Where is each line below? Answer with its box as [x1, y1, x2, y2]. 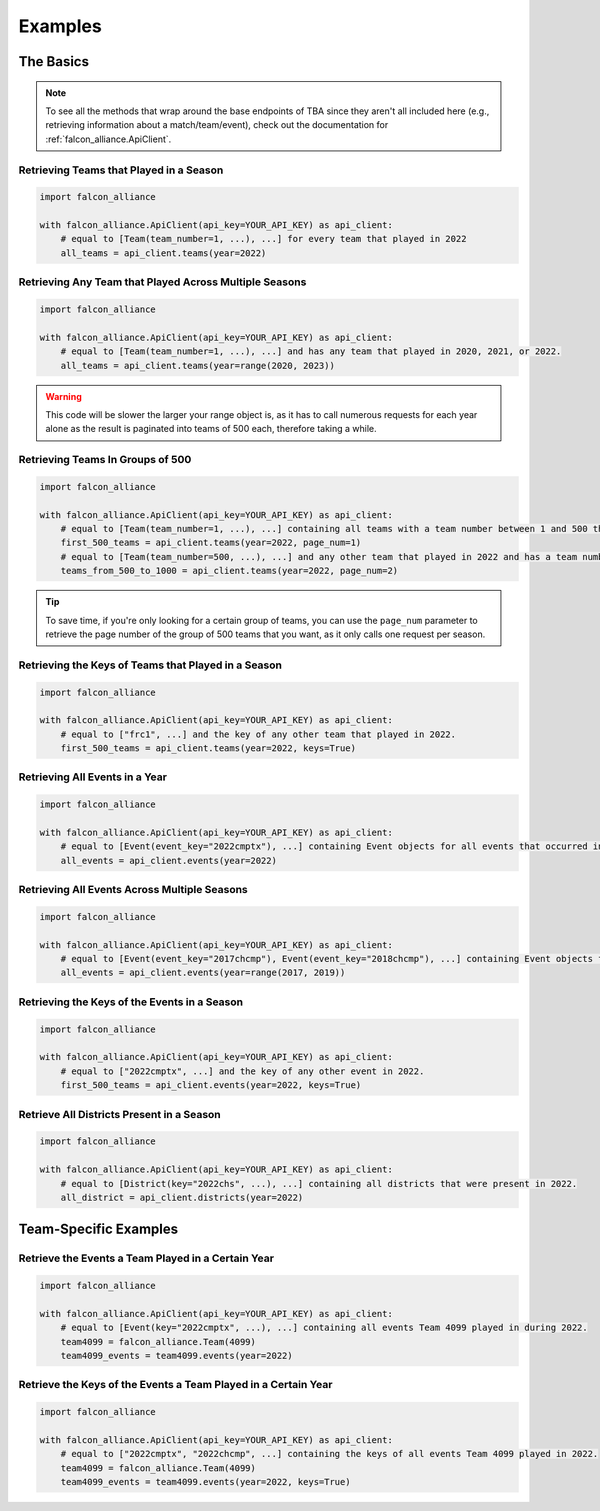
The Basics [18, 53, 90, 70]
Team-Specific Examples [18, 1221, 179, 1238]
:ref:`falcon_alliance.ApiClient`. [45, 133, 172, 145]
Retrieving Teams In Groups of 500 [18, 453, 192, 467]
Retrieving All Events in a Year [18, 770, 167, 784]
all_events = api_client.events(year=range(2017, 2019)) [60, 967, 346, 979]
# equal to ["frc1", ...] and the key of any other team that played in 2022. [60, 728, 457, 740]
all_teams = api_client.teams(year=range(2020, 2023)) [60, 360, 335, 371]
